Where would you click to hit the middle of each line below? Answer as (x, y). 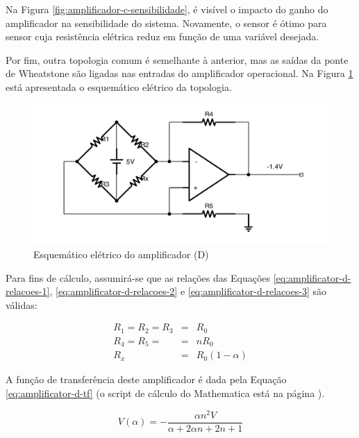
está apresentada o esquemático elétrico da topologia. (119, 86)
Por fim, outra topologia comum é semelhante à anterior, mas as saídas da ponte (177, 59)
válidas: (22, 304)
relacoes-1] (28, 291)
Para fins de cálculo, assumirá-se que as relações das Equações (138, 277)
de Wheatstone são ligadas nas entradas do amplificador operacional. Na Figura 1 (179, 73)
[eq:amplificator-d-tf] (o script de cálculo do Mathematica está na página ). (165, 393)
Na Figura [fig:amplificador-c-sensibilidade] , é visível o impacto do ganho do (167, 9)
